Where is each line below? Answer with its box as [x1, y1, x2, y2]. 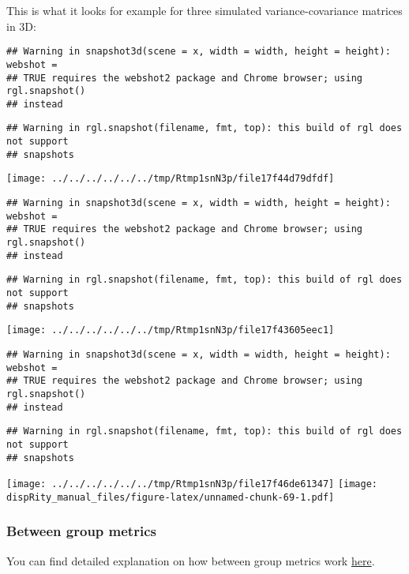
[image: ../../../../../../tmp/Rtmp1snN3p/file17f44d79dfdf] [6, 173, 335, 185]
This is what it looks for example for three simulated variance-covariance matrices [6, 2, 403, 18]
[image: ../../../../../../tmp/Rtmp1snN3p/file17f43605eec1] [6, 325, 335, 336]
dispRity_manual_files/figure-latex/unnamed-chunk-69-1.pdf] [6, 491, 335, 503]
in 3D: [6, 17, 36, 34]
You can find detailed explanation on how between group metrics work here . [6, 552, 375, 568]
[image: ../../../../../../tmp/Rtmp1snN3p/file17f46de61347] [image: [6, 478, 378, 490]
